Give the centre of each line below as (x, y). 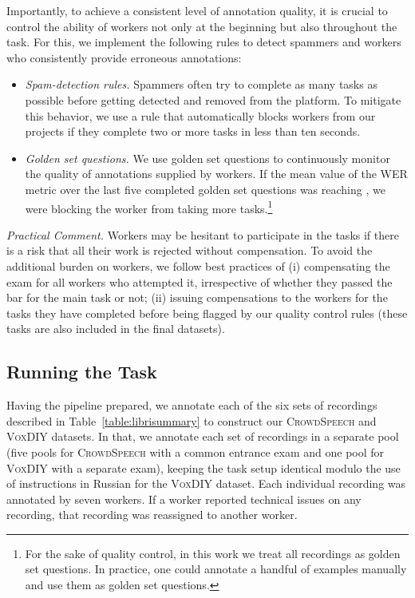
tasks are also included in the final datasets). (116, 329)
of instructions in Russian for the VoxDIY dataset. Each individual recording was (206, 483)
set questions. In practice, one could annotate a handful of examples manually (216, 569)
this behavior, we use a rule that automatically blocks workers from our (200, 115)
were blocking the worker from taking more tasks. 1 (149, 207)
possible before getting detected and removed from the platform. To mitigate (213, 99)
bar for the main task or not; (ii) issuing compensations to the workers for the (197, 297)
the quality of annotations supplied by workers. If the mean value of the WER (216, 174)
